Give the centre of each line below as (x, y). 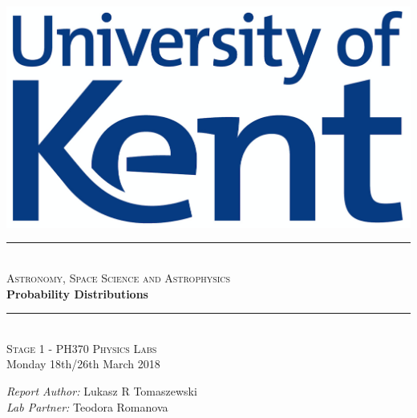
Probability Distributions (77, 293)
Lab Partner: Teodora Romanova (87, 406)
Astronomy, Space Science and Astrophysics (119, 278)
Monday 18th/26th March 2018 (83, 364)
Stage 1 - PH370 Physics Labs (82, 348)
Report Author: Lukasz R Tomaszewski (102, 391)
